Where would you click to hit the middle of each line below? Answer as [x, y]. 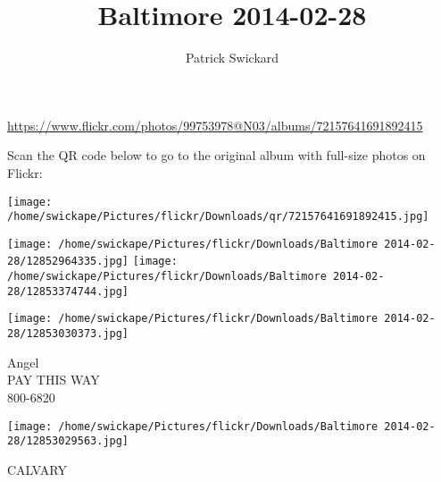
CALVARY [37, 469]
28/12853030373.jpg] [68, 334]
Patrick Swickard [232, 58]
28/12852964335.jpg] [68, 262]
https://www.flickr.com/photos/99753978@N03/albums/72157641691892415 [215, 125]
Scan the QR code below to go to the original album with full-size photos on [216, 155]
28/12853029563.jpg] [68, 441]
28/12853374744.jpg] [68, 291]
